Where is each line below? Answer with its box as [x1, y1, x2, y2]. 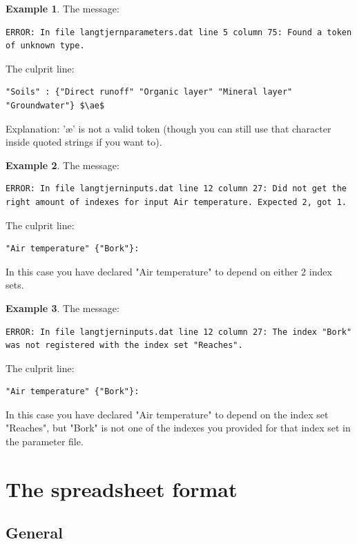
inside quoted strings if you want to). [6, 135, 162, 149]
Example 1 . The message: [6, 1, 119, 15]
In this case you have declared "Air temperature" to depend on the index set [6, 407, 329, 421]
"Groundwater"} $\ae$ [6, 100, 105, 110]
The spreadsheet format [6, 474, 238, 503]
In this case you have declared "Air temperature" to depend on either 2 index [6, 264, 332, 278]
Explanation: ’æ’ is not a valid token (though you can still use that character [6, 121, 331, 135]
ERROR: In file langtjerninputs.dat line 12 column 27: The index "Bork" [6, 327, 352, 337]
